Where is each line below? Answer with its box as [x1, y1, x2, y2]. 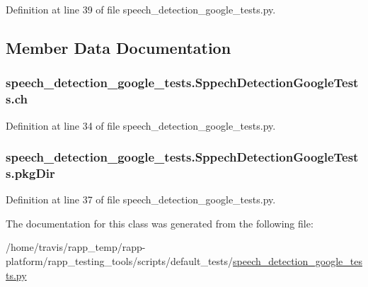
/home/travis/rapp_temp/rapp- [6, 240, 146, 254]
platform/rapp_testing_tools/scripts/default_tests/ [6, 254, 234, 269]
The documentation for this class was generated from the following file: [6, 215, 314, 230]
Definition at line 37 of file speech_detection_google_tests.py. [6, 192, 276, 207]
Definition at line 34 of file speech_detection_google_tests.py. [6, 118, 276, 133]
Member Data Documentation [6, 36, 231, 58]
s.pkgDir [6, 164, 55, 181]
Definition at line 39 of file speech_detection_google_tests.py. [6, 2, 276, 16]
